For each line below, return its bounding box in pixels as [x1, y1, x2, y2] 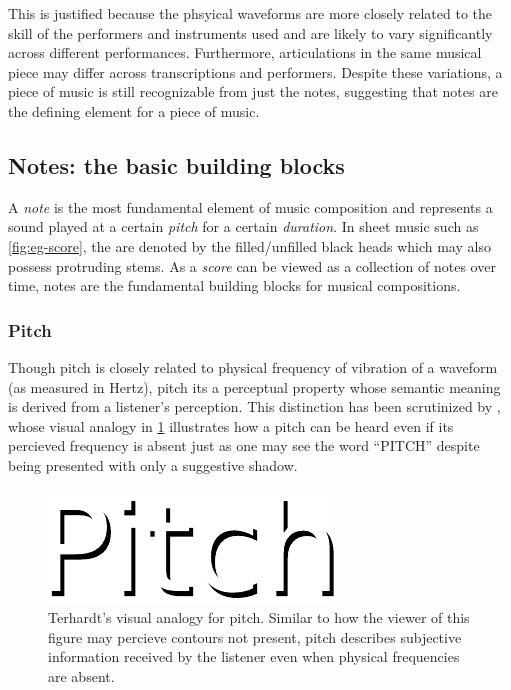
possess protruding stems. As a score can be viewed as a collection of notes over [8, 255, 496, 276]
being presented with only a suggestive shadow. [8, 454, 298, 475]
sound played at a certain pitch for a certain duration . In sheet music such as [8, 216, 479, 237]
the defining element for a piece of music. [8, 100, 260, 121]
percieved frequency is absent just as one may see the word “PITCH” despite [8, 435, 480, 456]
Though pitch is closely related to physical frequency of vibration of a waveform [8, 356, 498, 377]
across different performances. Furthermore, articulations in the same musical [8, 42, 482, 63]
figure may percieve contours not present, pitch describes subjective [48, 626, 462, 647]
